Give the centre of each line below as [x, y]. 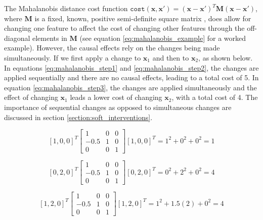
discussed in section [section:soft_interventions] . [78, 117]
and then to [171, 57]
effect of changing [31, 97]
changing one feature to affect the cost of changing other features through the [124, 28]
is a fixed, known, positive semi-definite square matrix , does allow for [143, 18]
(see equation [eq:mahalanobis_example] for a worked [163, 38]
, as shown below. [226, 57]
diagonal [17, 38]
